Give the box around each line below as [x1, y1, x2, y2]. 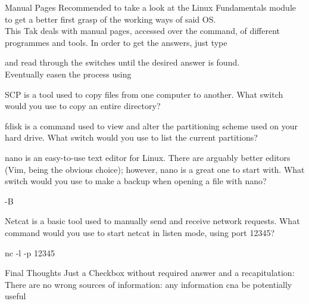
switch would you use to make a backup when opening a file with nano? [5, 175, 267, 187]
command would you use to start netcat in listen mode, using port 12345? [5, 226, 275, 238]
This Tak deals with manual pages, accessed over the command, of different [5, 24, 280, 37]
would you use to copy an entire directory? [5, 100, 161, 112]
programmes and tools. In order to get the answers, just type [5, 36, 227, 48]
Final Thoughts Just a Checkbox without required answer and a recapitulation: [5, 266, 295, 279]
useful [5, 290, 26, 302]
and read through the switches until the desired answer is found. [5, 56, 240, 69]
